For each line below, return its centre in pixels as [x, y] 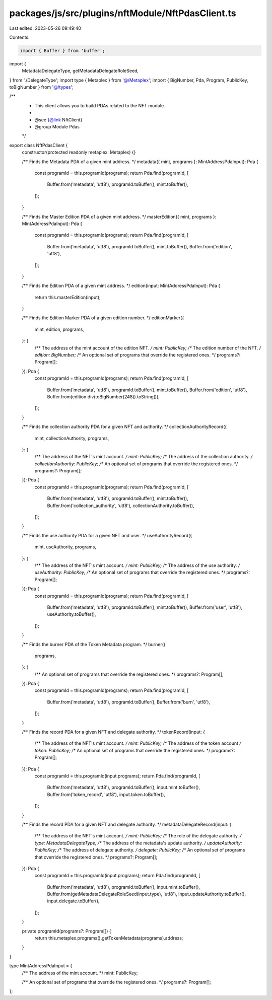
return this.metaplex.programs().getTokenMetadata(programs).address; [109, 938]
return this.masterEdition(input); [67, 297]
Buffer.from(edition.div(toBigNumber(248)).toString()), [103, 397]
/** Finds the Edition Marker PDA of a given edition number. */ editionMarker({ [103, 318]
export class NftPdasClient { [39, 145]
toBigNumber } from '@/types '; [42, 87]
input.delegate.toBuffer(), [73, 901]
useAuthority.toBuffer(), [72, 614]
